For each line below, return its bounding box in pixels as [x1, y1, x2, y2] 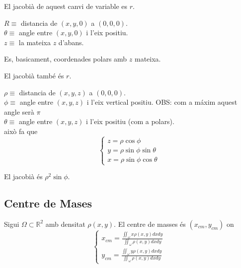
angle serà [4, 106, 34, 117]
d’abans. [58, 37, 84, 47]
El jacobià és [4, 171, 43, 182]
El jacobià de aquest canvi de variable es [4, 1, 128, 11]
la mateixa [18, 37, 51, 47]
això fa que [4, 126, 38, 136]
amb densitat [45, 218, 85, 229]
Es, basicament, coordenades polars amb [4, 54, 127, 64]
